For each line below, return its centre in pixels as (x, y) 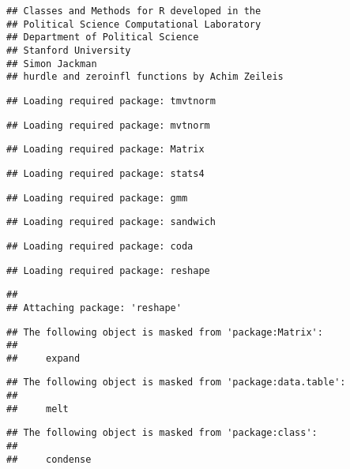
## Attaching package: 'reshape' (94, 308)
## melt (38, 409)
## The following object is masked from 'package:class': (162, 433)
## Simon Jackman (52, 64)
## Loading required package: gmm (97, 198)
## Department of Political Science (103, 38)
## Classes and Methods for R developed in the (134, 11)
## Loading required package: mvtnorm (108, 125)
